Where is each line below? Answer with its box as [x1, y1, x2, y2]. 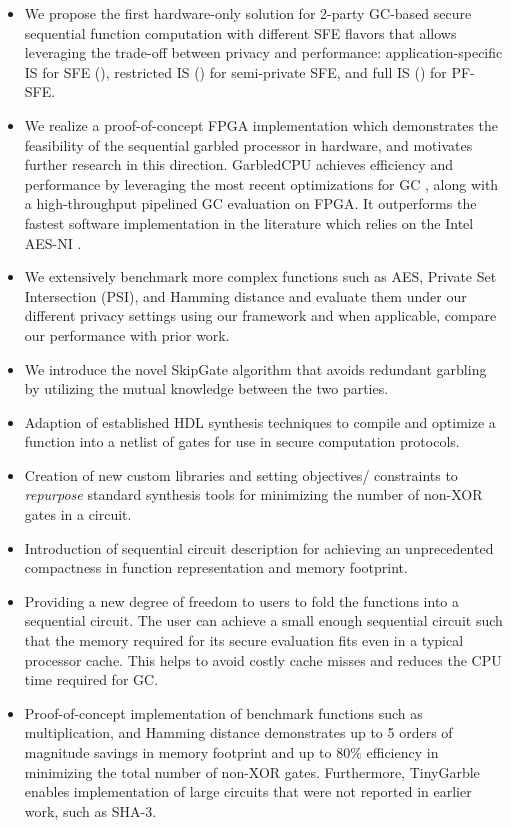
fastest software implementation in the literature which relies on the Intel [24, 212, 474, 233]
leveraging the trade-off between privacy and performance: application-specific [24, 42, 503, 63]
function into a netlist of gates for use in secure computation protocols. [24, 431, 460, 452]
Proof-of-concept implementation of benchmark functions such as [24, 702, 423, 723]
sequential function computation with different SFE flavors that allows [24, 22, 457, 43]
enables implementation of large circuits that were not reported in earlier [24, 781, 472, 802]
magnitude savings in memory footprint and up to [24, 742, 332, 762]
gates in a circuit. [24, 504, 132, 525]
